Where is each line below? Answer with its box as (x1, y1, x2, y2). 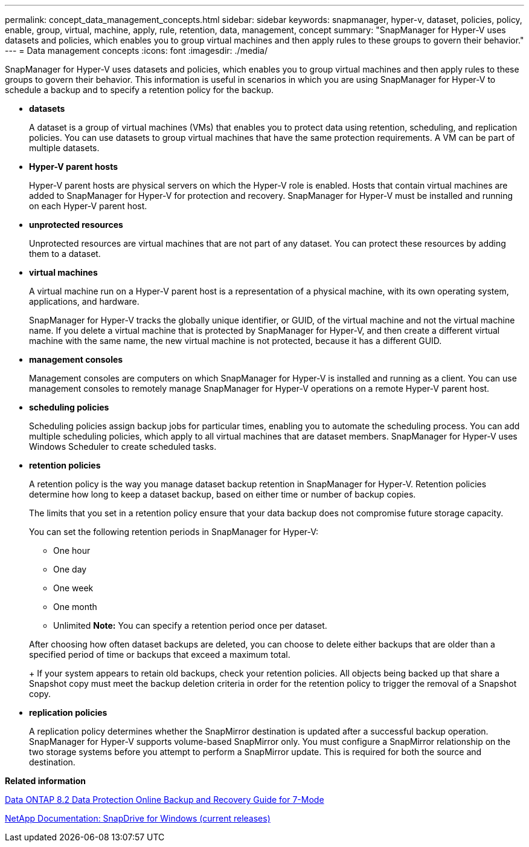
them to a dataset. (29, 248, 101, 259)
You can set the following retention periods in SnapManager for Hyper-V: (29, 527, 319, 537)
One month (53, 602, 97, 612)
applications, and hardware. (29, 296, 139, 307)
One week (53, 583, 94, 593)
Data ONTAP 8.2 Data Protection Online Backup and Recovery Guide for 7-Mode (5, 794, 324, 805)
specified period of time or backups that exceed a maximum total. (29, 649, 290, 660)
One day (53, 564, 87, 574)
